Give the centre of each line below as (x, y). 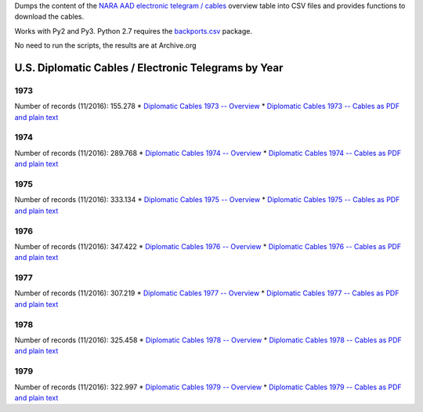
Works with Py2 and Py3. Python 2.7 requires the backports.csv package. (133, 31)
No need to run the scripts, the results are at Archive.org (105, 45)
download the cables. (49, 16)
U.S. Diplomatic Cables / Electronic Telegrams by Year (149, 68)
